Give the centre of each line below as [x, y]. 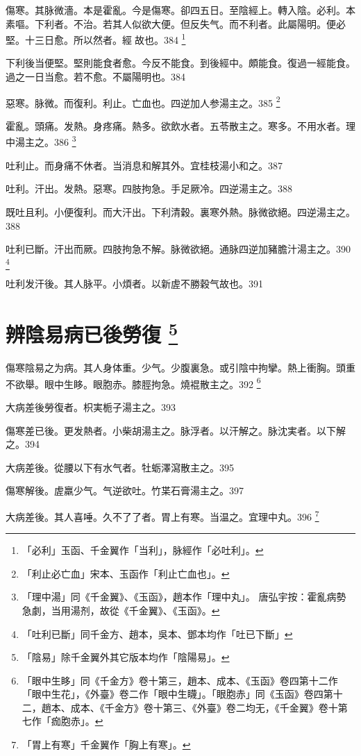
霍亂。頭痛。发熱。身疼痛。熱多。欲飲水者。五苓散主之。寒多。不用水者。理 [180, 125]
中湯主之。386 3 [41, 141]
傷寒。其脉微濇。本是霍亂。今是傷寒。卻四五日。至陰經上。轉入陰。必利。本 [180, 10]
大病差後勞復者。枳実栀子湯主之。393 [91, 406]
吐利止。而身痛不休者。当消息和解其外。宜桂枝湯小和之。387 [144, 165]
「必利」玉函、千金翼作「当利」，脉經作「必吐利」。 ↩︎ [143, 550]
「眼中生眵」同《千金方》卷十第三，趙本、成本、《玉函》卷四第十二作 [180, 680]
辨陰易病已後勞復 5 [92, 333]
